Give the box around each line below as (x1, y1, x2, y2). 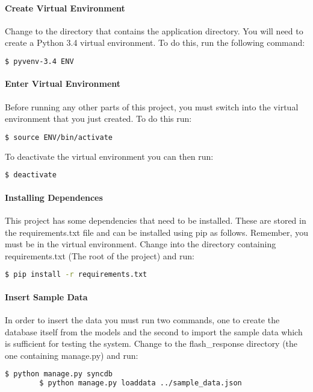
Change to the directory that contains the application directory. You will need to (5, 24, 303, 37)
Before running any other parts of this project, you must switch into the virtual (5, 100, 299, 113)
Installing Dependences (5, 191, 103, 203)
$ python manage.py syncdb (5, 370, 113, 379)
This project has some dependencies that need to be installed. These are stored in (5, 213, 306, 226)
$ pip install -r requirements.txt (5, 270, 147, 279)
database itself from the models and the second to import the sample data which (5, 325, 303, 338)
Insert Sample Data (5, 290, 88, 303)
